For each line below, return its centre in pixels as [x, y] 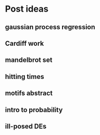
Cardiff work [25, 43]
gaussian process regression [50, 27]
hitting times [25, 77]
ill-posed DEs [26, 126]
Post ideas [27, 9]
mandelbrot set [29, 60]
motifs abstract [29, 93]
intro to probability [34, 110]
